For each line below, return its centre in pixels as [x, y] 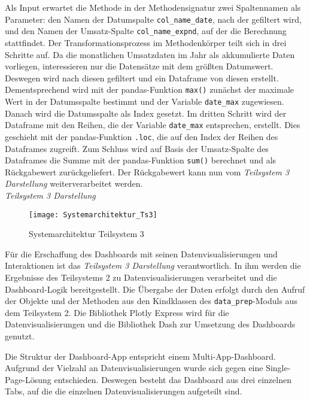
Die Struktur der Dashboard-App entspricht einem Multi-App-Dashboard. [141, 356]
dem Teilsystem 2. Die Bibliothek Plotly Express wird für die [117, 312]
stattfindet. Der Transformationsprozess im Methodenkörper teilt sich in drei [146, 42]
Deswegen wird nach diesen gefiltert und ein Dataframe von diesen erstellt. [142, 78]
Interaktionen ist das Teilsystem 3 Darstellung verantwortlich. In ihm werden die [153, 265]
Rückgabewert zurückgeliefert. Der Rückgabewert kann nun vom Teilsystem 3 [147, 171]
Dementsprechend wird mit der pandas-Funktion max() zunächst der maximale [150, 89]
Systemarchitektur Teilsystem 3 [86, 234]
